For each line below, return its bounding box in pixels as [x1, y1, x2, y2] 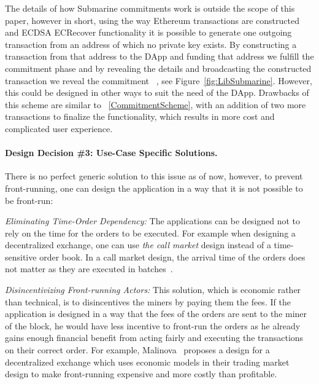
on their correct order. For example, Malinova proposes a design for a [5, 343, 270, 356]
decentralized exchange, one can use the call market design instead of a [5, 238, 271, 251]
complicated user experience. [5, 122, 113, 135]
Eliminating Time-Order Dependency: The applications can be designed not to [5, 214, 301, 227]
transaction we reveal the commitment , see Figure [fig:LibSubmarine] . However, [5, 74, 312, 87]
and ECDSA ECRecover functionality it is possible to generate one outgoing [5, 26, 292, 39]
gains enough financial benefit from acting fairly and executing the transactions [5, 331, 304, 344]
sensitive [5, 250, 37, 263]
